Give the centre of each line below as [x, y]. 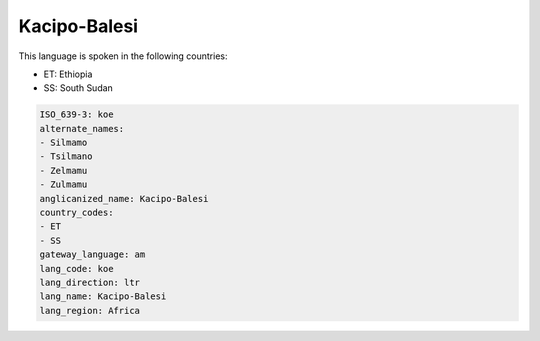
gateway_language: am [92, 254]
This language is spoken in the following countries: [123, 56]
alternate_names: [82, 128]
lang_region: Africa [89, 310]
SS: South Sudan [78, 88]
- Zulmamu [63, 184]
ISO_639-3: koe [76, 114]
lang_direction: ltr [89, 282]
